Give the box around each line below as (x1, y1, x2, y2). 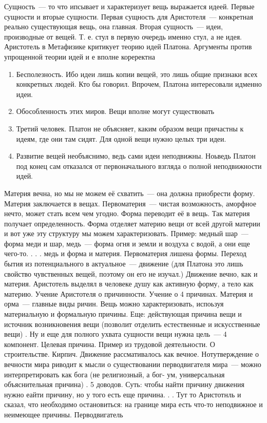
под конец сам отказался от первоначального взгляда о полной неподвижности (16, 160, 262, 171)
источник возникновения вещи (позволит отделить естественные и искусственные (4, 318, 260, 329)
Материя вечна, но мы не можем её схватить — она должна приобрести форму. (4, 187, 255, 198)
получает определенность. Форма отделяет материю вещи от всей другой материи (4, 218, 260, 228)
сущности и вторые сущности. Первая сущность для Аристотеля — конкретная (4, 11, 253, 22)
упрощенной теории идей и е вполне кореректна (4, 51, 155, 62)
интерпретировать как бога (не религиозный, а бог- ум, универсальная (4, 369, 225, 379)
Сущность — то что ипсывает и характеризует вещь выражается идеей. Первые (4, 1, 255, 11)
